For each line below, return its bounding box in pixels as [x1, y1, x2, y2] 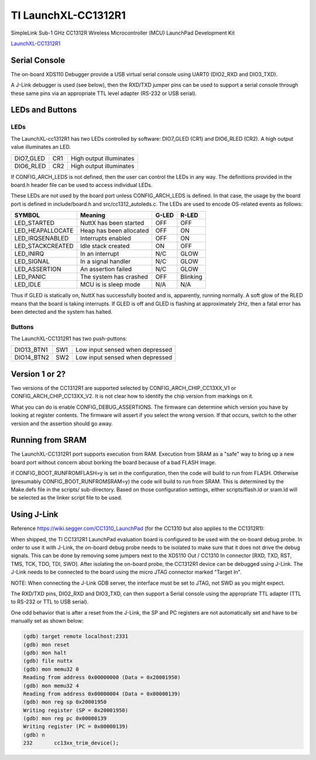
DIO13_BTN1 [14, 346, 48, 354]
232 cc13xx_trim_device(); [23, 739, 119, 747]
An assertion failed [80, 265, 132, 273]
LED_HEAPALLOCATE [14, 226, 74, 235]
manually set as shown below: [11, 617, 84, 625]
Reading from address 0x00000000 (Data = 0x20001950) [23, 674, 181, 681]
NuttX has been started [80, 219, 145, 227]
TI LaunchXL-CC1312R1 [11, 9, 126, 22]
